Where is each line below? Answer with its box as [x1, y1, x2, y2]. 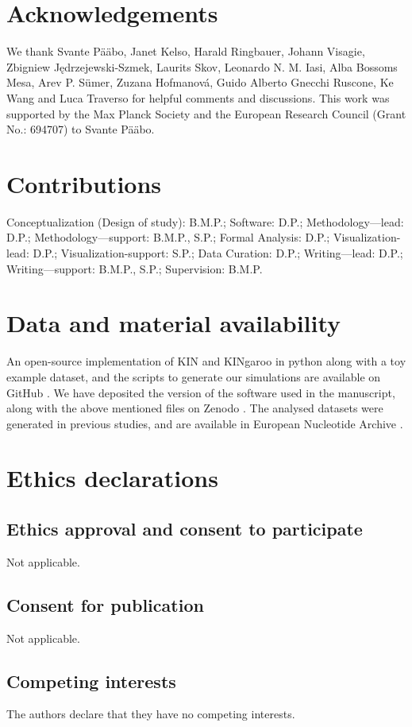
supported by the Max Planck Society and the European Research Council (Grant [6, 105, 406, 122]
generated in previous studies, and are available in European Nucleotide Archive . [6, 415, 403, 431]
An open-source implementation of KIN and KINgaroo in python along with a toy [6, 353, 406, 369]
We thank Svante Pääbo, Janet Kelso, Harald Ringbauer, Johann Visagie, [6, 43, 365, 60]
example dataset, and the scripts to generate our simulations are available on [6, 368, 381, 385]
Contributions [6, 167, 162, 199]
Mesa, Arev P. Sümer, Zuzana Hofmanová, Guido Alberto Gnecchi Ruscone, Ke [6, 74, 394, 91]
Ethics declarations [6, 462, 218, 494]
